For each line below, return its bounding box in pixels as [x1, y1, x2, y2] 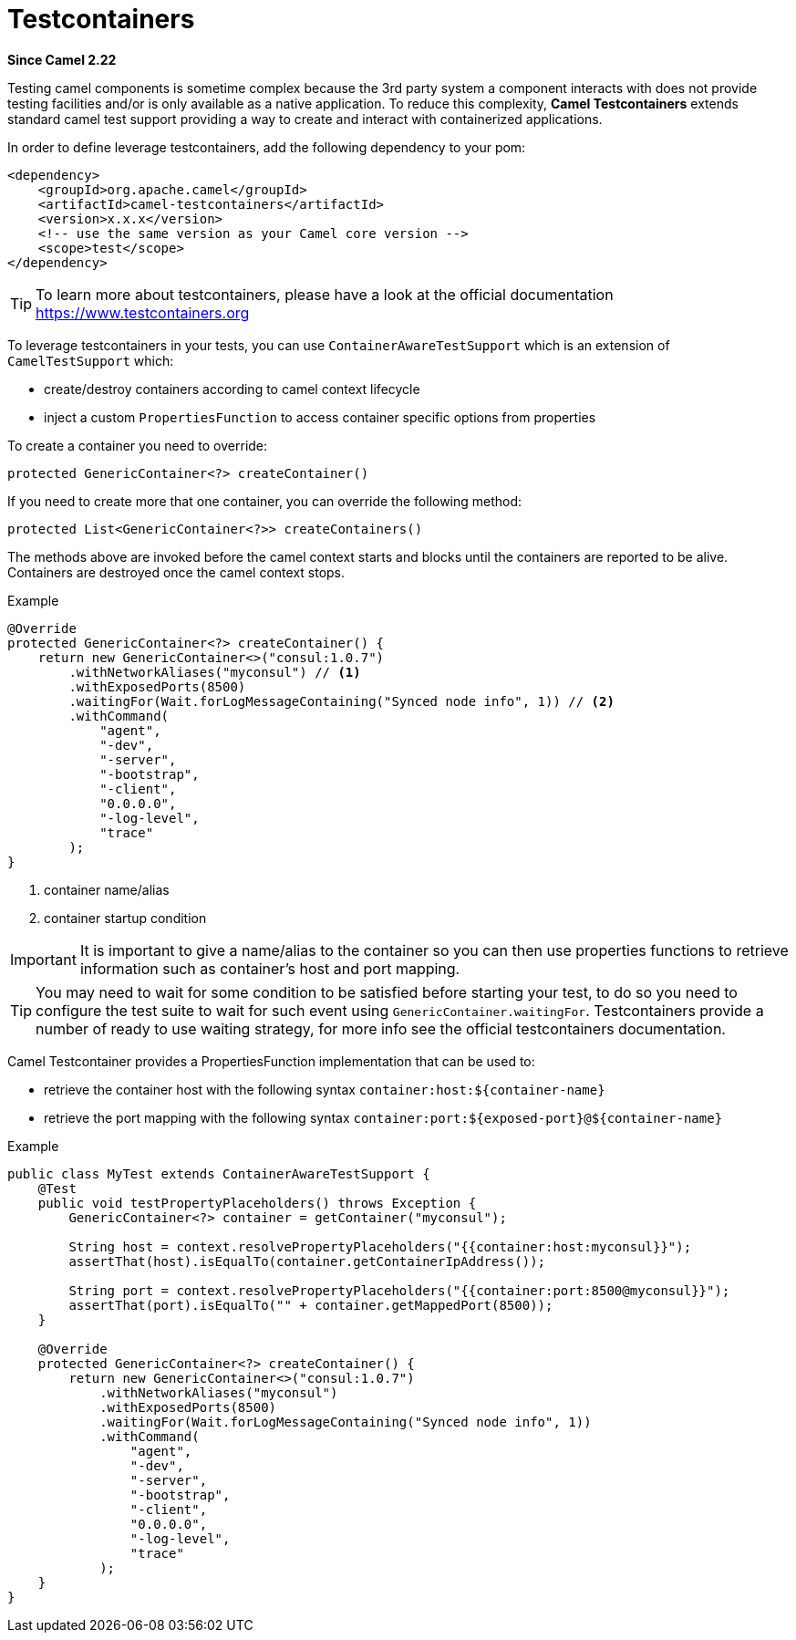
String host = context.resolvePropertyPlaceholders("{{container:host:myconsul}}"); [68, 1239, 692, 1254]
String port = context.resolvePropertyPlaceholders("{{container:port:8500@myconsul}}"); [68, 1282, 730, 1298]
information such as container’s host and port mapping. [79, 959, 460, 978]
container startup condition [44, 909, 207, 926]
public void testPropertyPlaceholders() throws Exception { [37, 1195, 477, 1210]
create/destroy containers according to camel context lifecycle [44, 380, 420, 397]
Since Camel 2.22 [7, 51, 117, 67]
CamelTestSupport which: [7, 352, 174, 368]
